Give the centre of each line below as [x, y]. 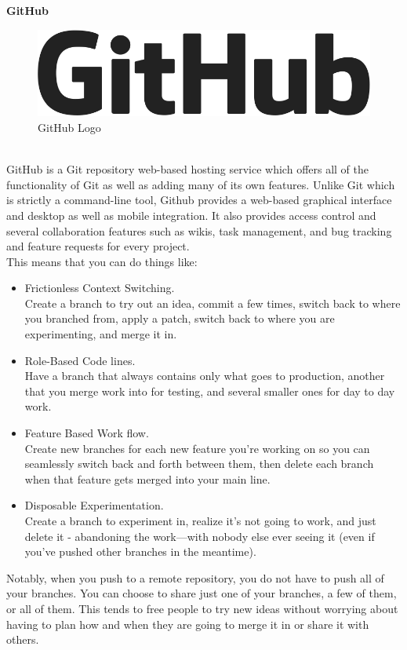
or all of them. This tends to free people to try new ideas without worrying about [202, 608]
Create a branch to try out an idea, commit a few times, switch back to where [213, 303]
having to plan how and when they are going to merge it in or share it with [188, 624]
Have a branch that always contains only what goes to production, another [205, 376]
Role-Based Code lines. [80, 360]
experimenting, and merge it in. [101, 334]
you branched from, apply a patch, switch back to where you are [180, 318]
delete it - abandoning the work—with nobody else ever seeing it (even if [200, 536]
